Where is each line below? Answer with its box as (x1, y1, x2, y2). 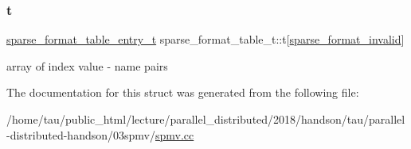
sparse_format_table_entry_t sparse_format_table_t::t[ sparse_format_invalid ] (6, 31, 405, 48)
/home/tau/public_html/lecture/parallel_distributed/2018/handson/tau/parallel (6, 111, 405, 127)
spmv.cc (155, 126, 194, 143)
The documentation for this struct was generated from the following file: (6, 84, 359, 101)
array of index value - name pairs (6, 57, 168, 74)
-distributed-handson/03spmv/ (6, 126, 155, 143)
